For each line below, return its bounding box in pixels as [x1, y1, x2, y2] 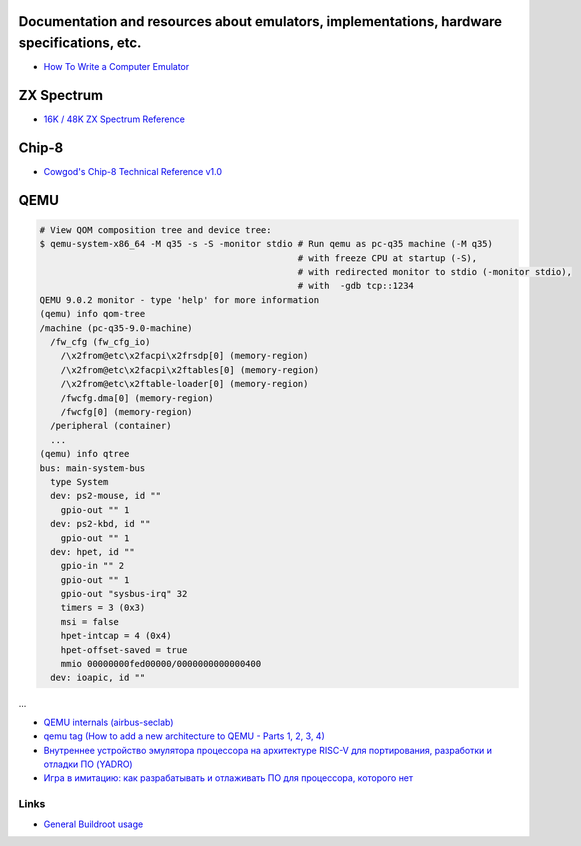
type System [50, 476, 109, 487]
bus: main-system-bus [39, 462, 146, 474]
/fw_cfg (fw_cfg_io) [50, 336, 151, 348]
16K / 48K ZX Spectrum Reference [43, 113, 185, 125]
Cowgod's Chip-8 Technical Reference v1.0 [43, 165, 223, 177]
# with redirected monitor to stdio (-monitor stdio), [297, 266, 572, 278]
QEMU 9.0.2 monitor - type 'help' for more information [39, 294, 320, 305]
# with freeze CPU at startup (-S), [297, 252, 478, 264]
